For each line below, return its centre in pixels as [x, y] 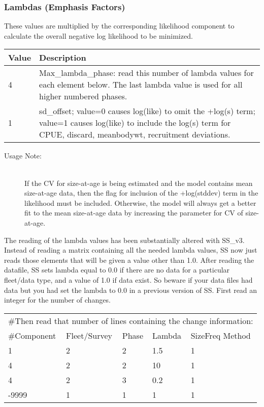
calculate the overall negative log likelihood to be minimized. [98, 35]
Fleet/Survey [89, 335]
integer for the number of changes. [57, 300]
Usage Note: [23, 156]
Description [63, 58]
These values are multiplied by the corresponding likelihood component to [119, 26]
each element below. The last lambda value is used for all [141, 85]
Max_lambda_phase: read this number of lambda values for [146, 73]
